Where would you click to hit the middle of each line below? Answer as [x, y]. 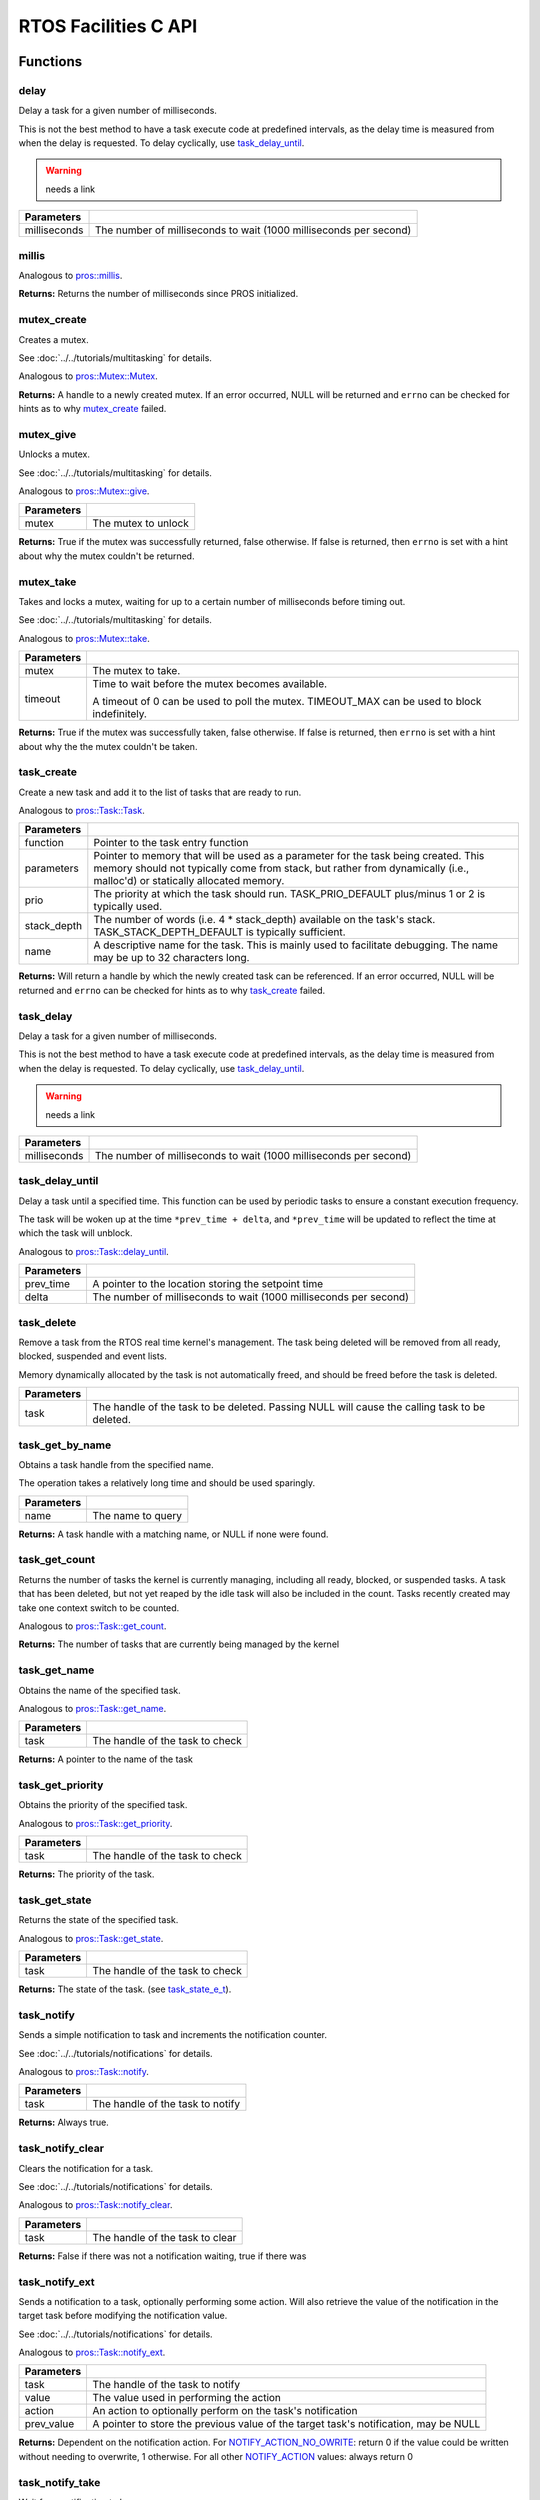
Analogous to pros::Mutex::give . [84, 491]
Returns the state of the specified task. [98, 1920]
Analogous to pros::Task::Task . [81, 811]
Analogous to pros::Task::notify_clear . [95, 2205]
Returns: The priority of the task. [86, 1874]
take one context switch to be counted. [99, 1607]
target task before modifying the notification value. [123, 2316]
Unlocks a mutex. [54, 454]
